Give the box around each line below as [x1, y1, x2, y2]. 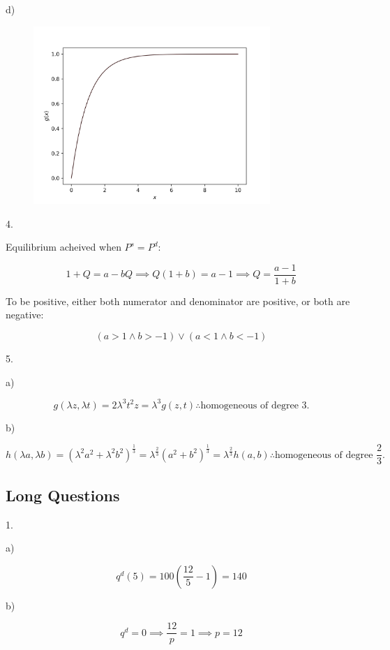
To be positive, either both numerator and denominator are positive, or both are [6, 293, 350, 308]
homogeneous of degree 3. [200, 400, 310, 411]
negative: [6, 307, 44, 322]
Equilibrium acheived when [6, 239, 121, 254]
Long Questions [6, 484, 120, 505]
